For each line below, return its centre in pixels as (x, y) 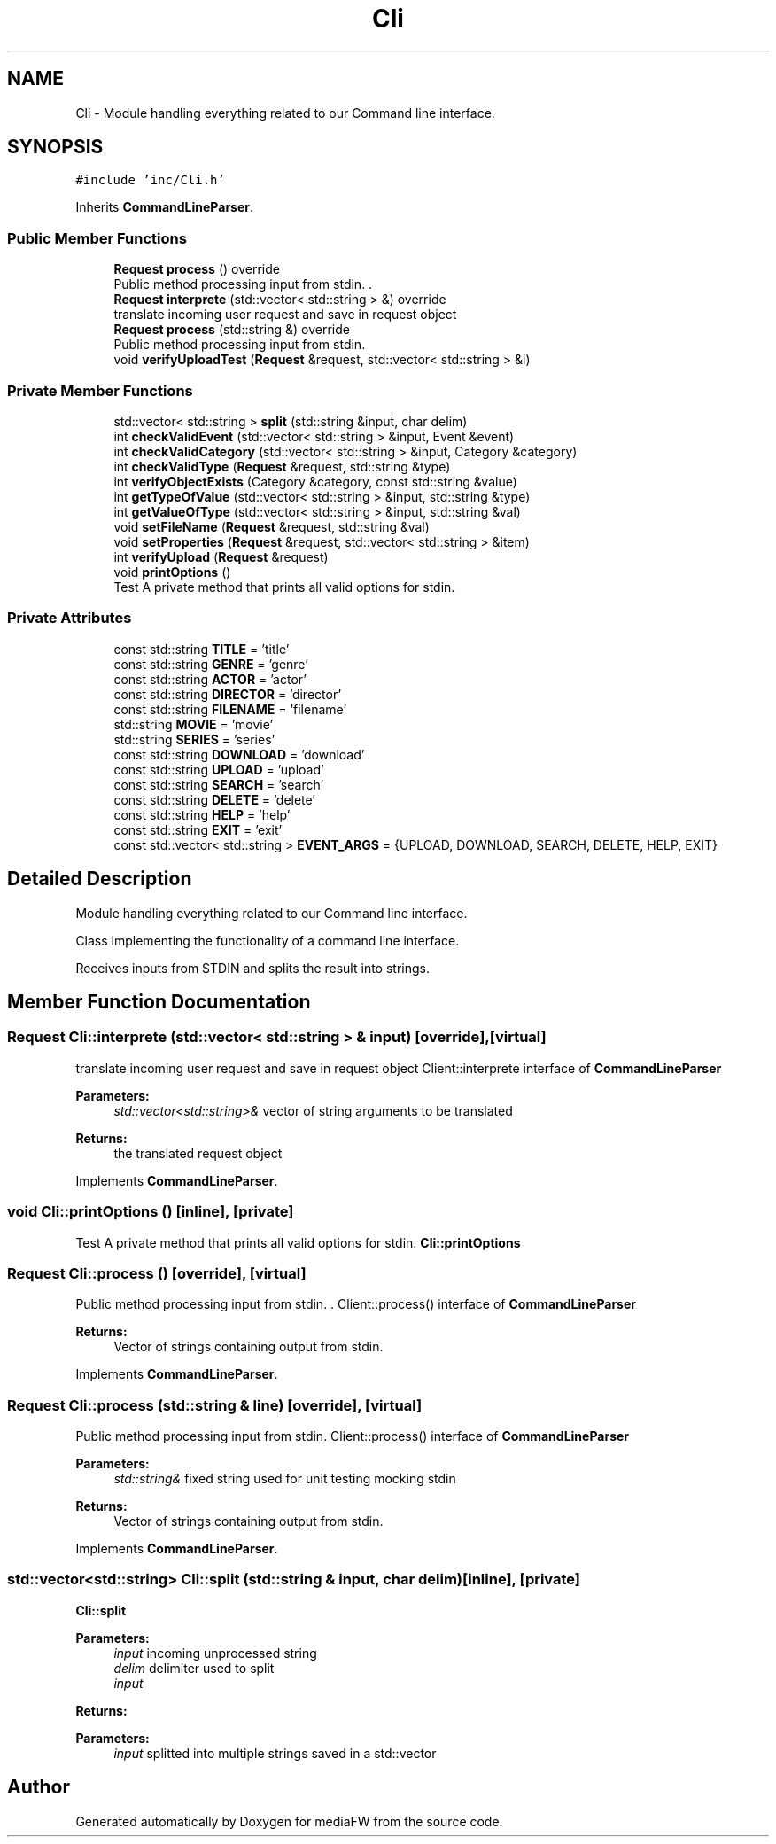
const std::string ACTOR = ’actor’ (210, 679)
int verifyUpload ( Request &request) (221, 556)
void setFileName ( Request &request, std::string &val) (272, 526)
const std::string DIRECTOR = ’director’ (228, 694)
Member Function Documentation (159, 1001)
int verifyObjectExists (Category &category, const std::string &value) (315, 481)
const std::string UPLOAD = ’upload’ (219, 769)
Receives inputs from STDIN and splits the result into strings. (252, 968)
